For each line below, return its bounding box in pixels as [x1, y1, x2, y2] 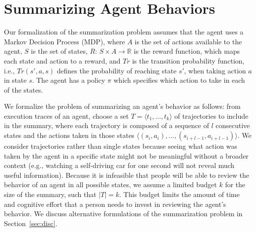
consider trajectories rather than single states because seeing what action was [4, 141, 237, 151]
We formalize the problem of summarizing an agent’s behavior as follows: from [4, 101, 241, 111]
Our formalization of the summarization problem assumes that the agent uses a [4, 27, 244, 37]
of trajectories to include [174, 110, 249, 121]
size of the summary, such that [4, 189, 96, 199]
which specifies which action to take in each [113, 75, 245, 85]
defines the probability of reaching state [57, 65, 177, 75]
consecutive [216, 120, 250, 131]
